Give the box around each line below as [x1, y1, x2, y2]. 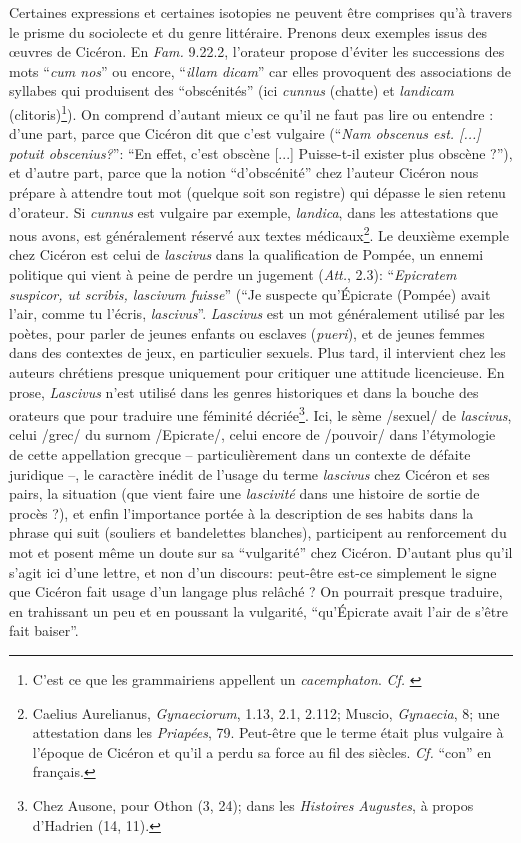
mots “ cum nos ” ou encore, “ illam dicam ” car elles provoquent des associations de [9, 60, 512, 81]
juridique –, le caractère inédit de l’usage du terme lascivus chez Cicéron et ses [9, 463, 490, 484]
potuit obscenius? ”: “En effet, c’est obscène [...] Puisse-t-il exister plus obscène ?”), [9, 142, 513, 163]
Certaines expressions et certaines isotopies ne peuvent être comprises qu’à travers [9, 2, 513, 22]
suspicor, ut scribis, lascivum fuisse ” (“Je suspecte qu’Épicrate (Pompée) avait [9, 283, 491, 304]
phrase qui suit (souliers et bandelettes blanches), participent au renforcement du [9, 522, 507, 543]
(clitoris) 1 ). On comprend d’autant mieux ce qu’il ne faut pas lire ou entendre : [9, 100, 494, 124]
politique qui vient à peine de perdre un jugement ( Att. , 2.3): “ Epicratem [9, 264, 457, 285]
